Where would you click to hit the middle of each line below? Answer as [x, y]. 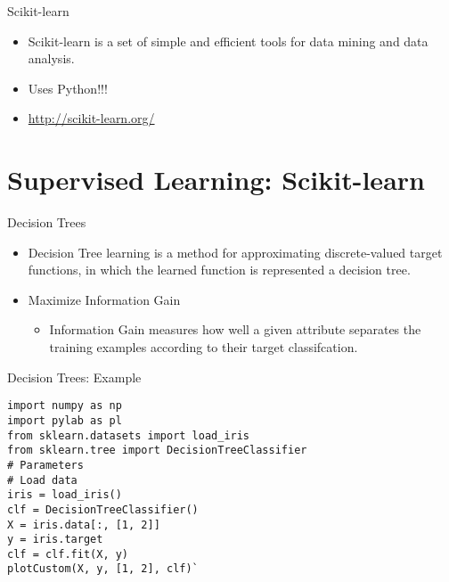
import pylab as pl [65, 420]
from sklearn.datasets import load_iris [129, 435]
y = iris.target [55, 540]
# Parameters [45, 465]
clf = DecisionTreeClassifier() [103, 509]
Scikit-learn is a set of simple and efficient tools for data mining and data [228, 41]
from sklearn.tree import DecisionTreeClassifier [157, 451]
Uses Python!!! [68, 88]
